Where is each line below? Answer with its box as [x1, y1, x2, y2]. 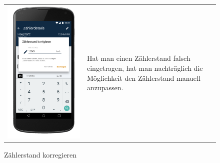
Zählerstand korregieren [4, 149, 76, 160]
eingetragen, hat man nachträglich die [87, 62, 203, 73]
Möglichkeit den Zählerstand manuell [87, 72, 200, 83]
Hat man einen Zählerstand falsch [87, 53, 190, 63]
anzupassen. [87, 82, 123, 93]
